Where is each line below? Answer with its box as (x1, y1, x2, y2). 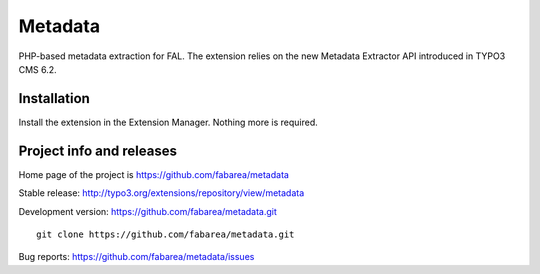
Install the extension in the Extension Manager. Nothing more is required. (18, 116, 319, 128)
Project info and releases (18, 142, 177, 159)
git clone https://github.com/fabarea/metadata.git (36, 228, 295, 240)
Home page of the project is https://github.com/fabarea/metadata (18, 168, 290, 180)
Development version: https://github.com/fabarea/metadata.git (18, 205, 277, 217)
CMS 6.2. (18, 63, 57, 75)
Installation (18, 90, 90, 107)
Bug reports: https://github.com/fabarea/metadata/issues (18, 251, 255, 263)
